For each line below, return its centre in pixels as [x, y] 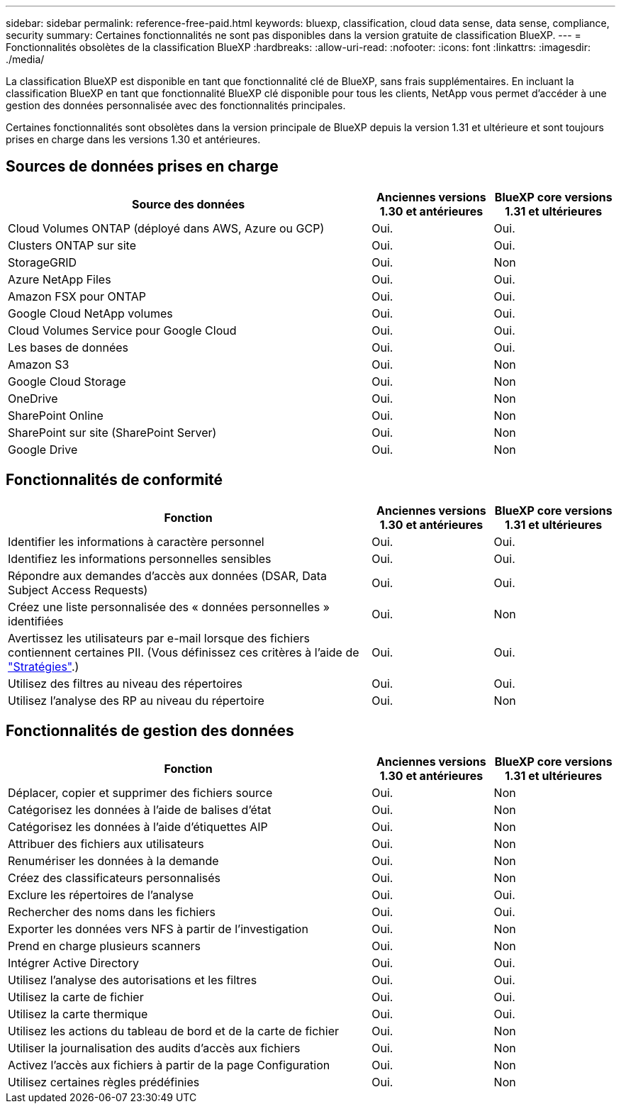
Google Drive [43, 449]
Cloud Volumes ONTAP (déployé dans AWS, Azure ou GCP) [166, 228]
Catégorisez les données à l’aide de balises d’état [140, 809]
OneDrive [33, 398]
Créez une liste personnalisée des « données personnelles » [169, 607]
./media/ [25, 59]
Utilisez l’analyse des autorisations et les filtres [133, 980]
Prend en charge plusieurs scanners [104, 946]
